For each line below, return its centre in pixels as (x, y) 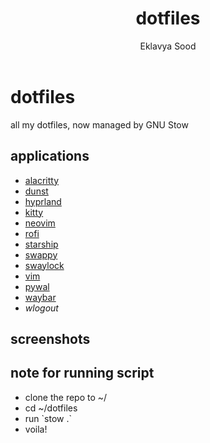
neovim (40, 223)
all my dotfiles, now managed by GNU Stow (99, 124)
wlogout (41, 308)
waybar (40, 297)
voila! (36, 429)
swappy (41, 254)
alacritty (42, 180)
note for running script (82, 373)
